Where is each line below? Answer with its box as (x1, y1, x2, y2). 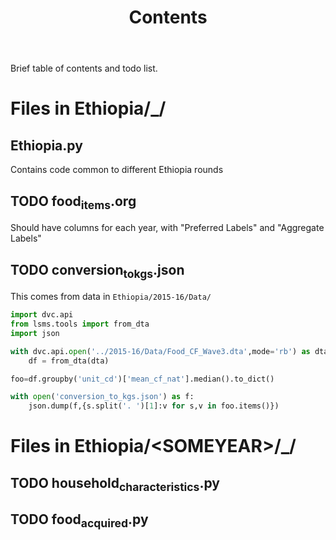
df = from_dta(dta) (28, 356, 110, 366)
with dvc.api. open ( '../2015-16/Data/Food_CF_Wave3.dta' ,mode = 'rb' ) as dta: (10, 346, 333, 356)
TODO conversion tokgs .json (10, 261, 185, 281)
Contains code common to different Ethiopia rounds (10, 164, 224, 176)
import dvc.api (10, 310, 74, 320)
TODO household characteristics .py (10, 474, 220, 494)
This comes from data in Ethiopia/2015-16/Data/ (10, 291, 212, 303)
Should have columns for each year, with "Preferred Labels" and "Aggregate (10, 222, 325, 234)
